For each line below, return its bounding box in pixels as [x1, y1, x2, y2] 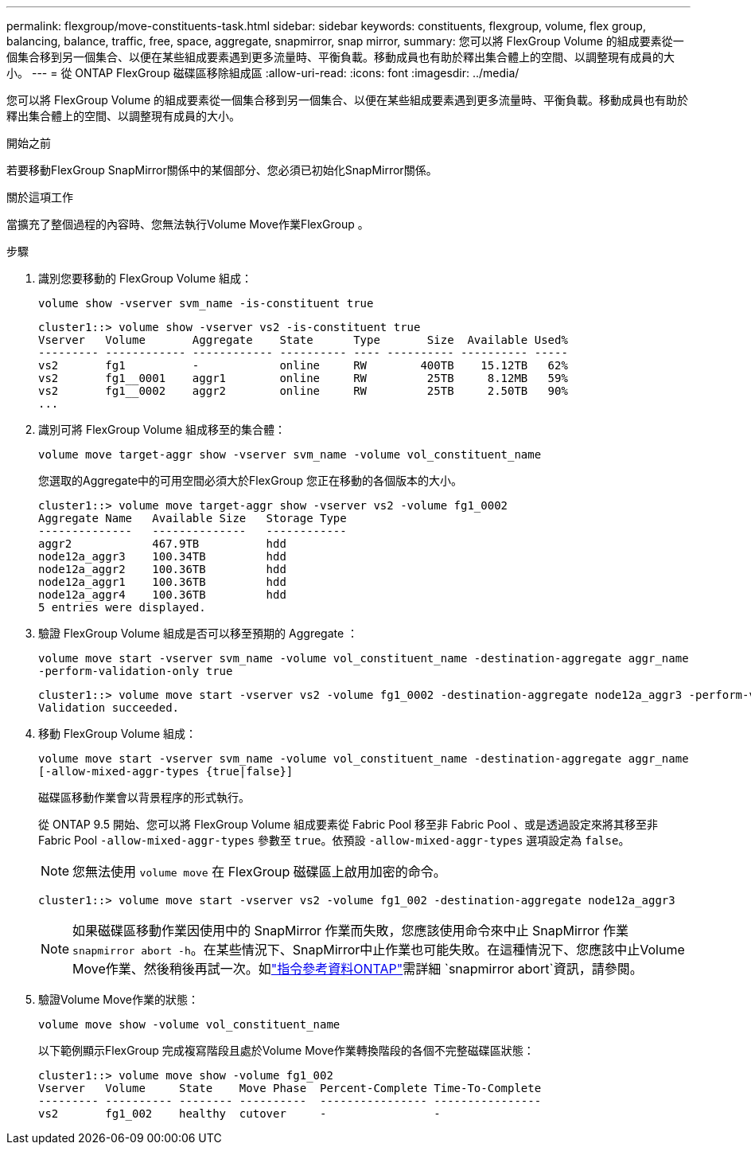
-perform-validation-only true [38, 665, 233, 677]
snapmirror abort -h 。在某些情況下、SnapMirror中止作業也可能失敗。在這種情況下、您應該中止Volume [72, 942, 685, 958]
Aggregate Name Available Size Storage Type [38, 512, 347, 525]
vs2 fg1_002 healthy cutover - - [38, 1107, 441, 1120]
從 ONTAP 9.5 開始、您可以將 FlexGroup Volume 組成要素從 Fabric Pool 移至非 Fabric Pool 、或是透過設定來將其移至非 [38, 817, 659, 831]
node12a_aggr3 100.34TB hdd [38, 550, 286, 563]
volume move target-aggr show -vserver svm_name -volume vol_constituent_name [38, 448, 542, 461]
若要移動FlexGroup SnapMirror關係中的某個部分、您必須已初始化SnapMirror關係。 [6, 163, 438, 177]
